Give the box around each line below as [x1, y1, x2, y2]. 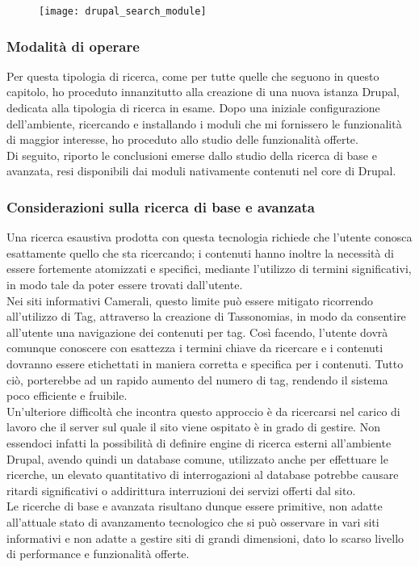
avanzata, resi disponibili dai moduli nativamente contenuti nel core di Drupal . [6, 162, 396, 179]
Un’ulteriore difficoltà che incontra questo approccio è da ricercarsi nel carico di [6, 402, 400, 419]
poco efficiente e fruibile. [6, 387, 128, 404]
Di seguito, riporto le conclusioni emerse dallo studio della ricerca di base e [6, 146, 377, 163]
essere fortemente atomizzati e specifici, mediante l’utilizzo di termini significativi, [6, 260, 412, 277]
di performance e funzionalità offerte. [6, 545, 190, 562]
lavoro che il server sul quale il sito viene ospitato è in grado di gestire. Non [6, 418, 380, 435]
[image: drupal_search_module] [39, 6, 207, 17]
